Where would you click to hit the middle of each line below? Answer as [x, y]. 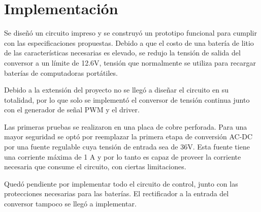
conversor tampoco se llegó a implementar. [70, 204]
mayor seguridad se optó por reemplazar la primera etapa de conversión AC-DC [128, 137]
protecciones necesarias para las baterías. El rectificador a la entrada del [117, 193]
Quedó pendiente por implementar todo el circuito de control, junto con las [121, 183]
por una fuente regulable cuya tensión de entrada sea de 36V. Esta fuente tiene [127, 147]
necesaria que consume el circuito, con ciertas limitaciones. [95, 166]
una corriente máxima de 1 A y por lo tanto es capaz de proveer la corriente [123, 156]
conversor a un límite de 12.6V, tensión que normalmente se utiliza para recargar [130, 62]
